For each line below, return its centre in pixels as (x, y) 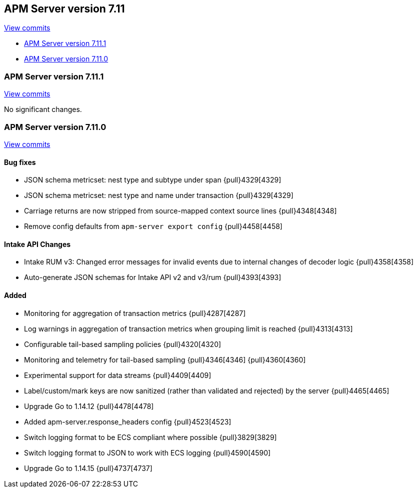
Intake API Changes (37, 244)
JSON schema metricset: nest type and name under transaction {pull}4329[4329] (159, 195)
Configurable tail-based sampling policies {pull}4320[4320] (123, 344)
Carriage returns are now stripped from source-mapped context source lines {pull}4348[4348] (180, 211)
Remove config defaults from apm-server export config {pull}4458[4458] (153, 226)
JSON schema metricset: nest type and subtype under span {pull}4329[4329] (153, 180)
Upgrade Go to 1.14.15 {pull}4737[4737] (88, 468)
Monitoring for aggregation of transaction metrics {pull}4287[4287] (135, 313)
